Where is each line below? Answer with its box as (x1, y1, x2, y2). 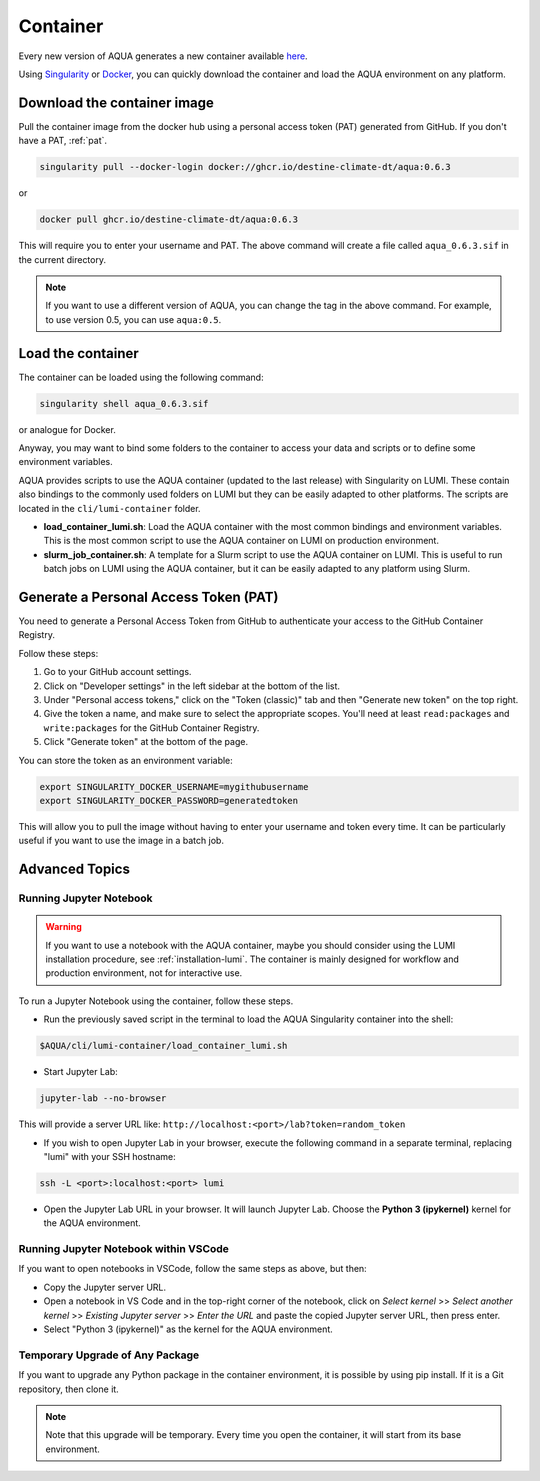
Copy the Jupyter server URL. (43, 1281, 167, 1293)
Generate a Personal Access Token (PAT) (18, 588, 279, 605)
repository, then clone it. (18, 1383, 119, 1395)
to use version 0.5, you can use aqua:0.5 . (45, 313, 222, 325)
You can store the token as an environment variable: (18, 754, 234, 766)
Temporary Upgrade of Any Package (18, 1348, 200, 1362)
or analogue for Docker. (18, 423, 117, 435)
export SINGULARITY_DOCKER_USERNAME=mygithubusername (39, 781, 309, 792)
